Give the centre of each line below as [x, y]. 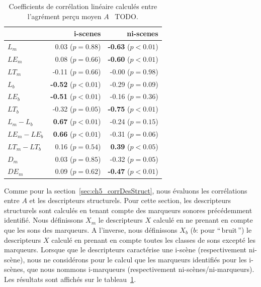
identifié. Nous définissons [44, 220]
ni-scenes [143, 33]
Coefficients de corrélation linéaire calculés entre [83, 6]
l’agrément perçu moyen [64, 16]
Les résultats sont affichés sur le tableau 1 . [70, 279]
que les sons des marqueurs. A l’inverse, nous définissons [91, 229]
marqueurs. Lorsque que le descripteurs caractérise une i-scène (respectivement [125, 250]
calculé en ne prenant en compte [203, 220]
